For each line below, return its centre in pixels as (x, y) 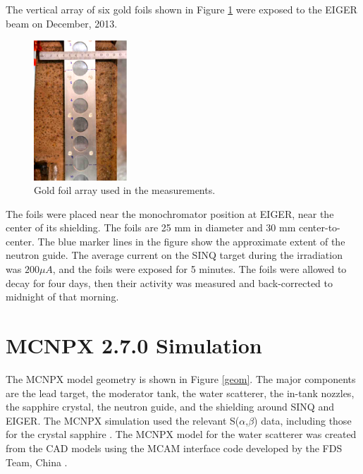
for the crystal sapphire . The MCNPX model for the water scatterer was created (181, 434)
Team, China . (37, 462)
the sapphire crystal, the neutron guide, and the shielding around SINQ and (170, 407)
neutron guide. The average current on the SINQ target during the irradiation (174, 255)
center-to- (320, 227)
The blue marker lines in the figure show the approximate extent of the (191, 241)
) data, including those (303, 420)
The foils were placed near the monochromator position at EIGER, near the (170, 213)
